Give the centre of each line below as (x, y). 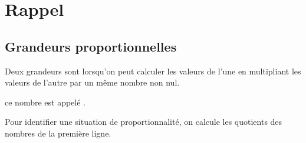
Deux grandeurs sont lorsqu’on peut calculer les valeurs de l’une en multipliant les (153, 71)
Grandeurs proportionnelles (91, 46)
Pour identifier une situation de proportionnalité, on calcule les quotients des (144, 122)
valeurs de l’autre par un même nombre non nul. (92, 82)
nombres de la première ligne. (58, 133)
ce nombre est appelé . (45, 102)
